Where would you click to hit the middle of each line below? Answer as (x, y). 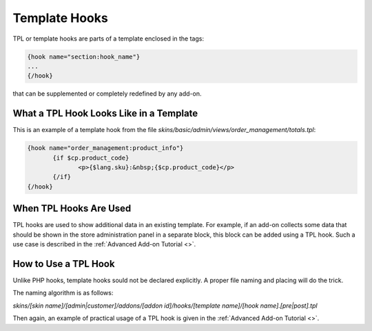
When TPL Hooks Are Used (72, 209)
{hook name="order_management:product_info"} (105, 148)
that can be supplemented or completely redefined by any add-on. (107, 94)
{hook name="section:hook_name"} (84, 56)
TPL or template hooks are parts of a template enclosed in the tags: (108, 39)
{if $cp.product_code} (91, 158)
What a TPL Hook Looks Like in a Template (105, 114)
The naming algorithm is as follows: (63, 293)
